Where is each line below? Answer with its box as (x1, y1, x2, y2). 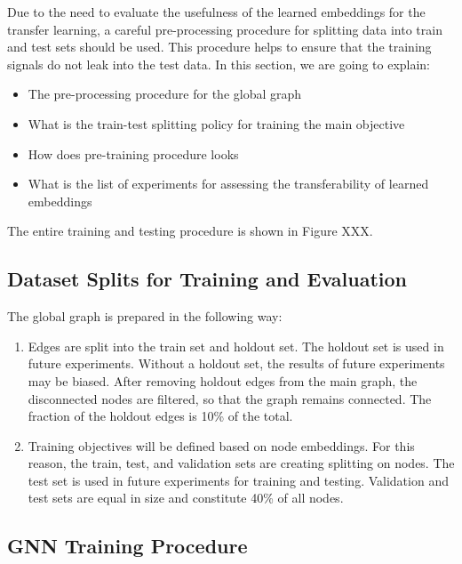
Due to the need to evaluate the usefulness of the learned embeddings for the (7, 3, 426, 20)
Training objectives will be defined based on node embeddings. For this (28, 436, 415, 455)
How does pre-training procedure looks (28, 144, 239, 163)
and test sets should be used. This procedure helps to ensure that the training (7, 37, 432, 56)
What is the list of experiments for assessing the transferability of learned (28, 174, 429, 193)
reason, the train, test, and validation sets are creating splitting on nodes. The (28, 454, 455, 472)
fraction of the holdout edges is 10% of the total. (28, 407, 293, 425)
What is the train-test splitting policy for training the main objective (28, 114, 405, 133)
